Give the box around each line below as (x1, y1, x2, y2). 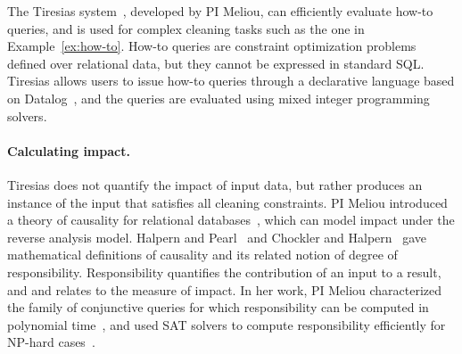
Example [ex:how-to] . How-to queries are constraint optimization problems (7, 37, 417, 55)
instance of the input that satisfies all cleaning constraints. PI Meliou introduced (7, 193, 448, 211)
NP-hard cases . (7, 333, 95, 351)
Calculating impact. (7, 141, 130, 160)
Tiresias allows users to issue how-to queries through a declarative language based (7, 71, 455, 90)
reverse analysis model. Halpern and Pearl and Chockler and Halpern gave (7, 227, 427, 246)
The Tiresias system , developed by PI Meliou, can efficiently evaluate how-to (7, 2, 433, 20)
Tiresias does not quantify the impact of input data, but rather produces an (7, 175, 423, 193)
